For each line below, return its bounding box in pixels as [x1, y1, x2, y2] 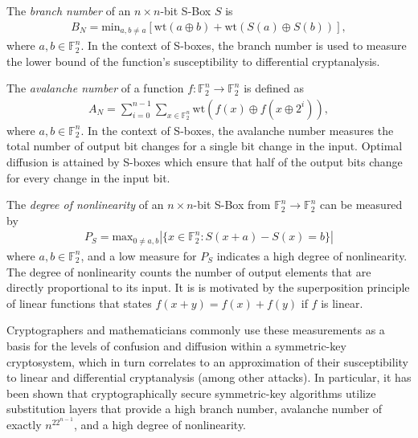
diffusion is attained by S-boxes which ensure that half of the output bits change [6, 154, 403, 170]
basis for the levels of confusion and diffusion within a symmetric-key [6, 337, 346, 354]
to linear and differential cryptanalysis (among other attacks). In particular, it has [6, 369, 412, 386]
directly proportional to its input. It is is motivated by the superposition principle [6, 279, 410, 296]
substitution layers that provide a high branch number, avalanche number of [6, 400, 383, 417]
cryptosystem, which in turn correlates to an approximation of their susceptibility [6, 353, 408, 370]
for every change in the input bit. [6, 169, 170, 186]
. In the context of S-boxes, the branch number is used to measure [80, 37, 407, 54]
